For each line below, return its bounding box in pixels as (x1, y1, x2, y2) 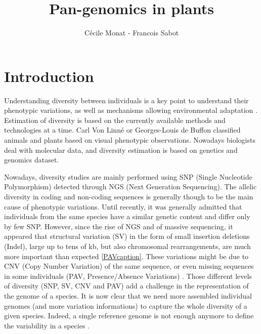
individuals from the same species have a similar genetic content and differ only (4, 211, 250, 222)
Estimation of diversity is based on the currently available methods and (4, 114, 226, 125)
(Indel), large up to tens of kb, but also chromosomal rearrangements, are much (4, 240, 251, 251)
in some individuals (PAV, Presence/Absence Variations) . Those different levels (4, 270, 252, 281)
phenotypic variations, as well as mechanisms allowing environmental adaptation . (4, 105, 257, 115)
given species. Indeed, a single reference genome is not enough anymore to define (4, 310, 254, 321)
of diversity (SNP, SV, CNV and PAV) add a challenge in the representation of (4, 280, 249, 291)
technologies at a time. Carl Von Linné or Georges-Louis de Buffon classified (4, 124, 241, 135)
